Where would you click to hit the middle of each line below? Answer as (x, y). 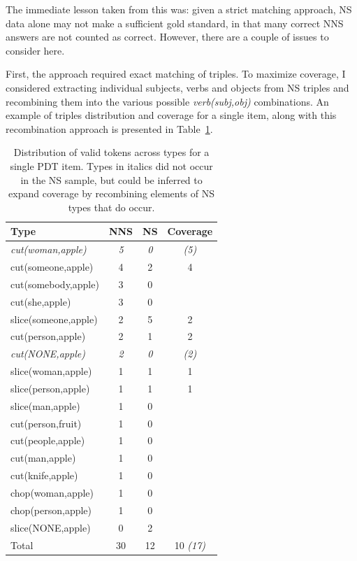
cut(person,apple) (48, 336)
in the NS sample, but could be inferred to (111, 179)
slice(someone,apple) (54, 319)
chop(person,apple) (51, 510)
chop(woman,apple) (52, 492)
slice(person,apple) (50, 388)
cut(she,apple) (41, 301)
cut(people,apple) (48, 440)
